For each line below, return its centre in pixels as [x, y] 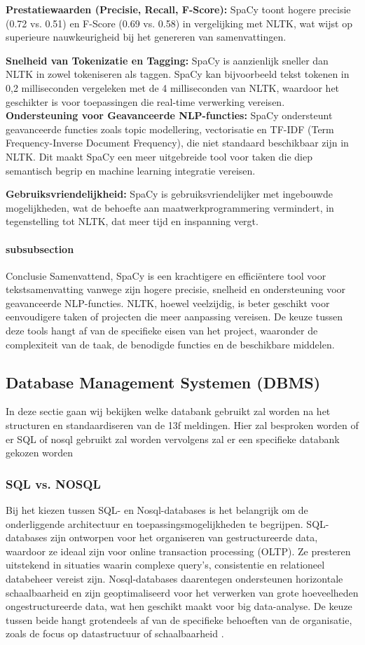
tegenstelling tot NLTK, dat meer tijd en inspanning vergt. [132, 221]
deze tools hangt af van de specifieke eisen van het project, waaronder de [162, 331]
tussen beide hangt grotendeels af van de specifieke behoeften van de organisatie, [179, 619]
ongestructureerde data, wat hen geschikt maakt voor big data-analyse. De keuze [179, 606]
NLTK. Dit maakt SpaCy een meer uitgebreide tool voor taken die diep [159, 156]
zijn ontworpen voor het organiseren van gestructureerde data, [184, 537]
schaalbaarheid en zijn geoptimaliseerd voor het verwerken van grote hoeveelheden [182, 592]
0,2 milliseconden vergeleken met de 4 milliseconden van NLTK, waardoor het [173, 87]
